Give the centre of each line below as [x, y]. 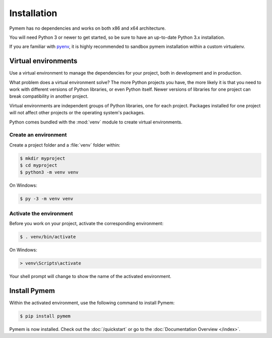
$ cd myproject [39, 165]
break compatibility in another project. [49, 96]
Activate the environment [41, 213]
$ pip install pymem [45, 316]
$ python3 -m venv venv [49, 172]
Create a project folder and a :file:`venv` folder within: [65, 145]
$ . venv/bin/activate [48, 237]
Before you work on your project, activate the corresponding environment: [86, 224]
